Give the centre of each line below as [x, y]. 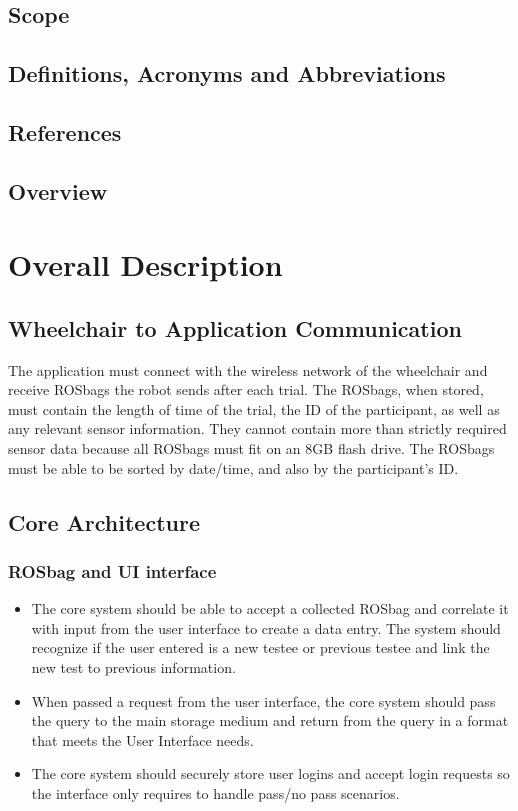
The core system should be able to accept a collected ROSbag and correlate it [270, 608]
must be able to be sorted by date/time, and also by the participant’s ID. [233, 467]
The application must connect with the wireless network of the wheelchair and [248, 369]
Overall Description [145, 264]
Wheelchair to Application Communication [235, 327]
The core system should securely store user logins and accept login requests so [270, 773]
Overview [58, 190]
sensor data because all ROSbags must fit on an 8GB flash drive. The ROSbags [251, 448]
